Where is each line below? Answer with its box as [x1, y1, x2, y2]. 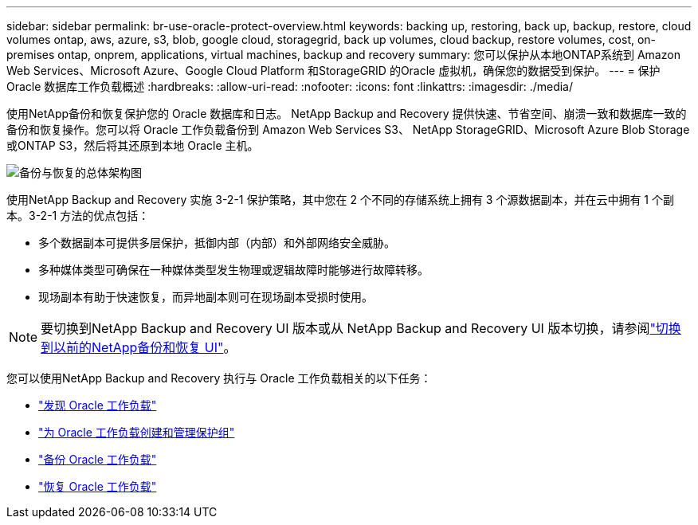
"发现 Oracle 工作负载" [38, 398, 157, 412]
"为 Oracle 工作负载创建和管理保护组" [38, 425, 235, 439]
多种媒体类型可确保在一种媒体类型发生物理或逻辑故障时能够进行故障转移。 [38, 263, 429, 276]
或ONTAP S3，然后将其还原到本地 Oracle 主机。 [6, 139, 259, 152]
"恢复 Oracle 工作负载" [38, 480, 157, 493]
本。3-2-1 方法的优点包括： [6, 209, 150, 222]
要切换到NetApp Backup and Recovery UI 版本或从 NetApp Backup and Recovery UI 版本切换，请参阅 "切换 [41, 320, 681, 336]
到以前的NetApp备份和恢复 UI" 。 [41, 339, 237, 355]
